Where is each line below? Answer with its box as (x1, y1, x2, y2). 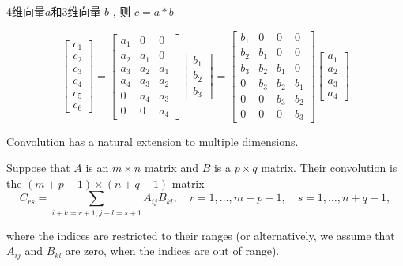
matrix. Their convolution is (261, 159, 397, 176)
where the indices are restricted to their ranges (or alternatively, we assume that (6, 227, 395, 243)
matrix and (144, 159, 198, 176)
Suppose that (6, 159, 70, 176)
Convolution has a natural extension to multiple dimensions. (6, 133, 299, 149)
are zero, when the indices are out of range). (65, 242, 280, 259)
